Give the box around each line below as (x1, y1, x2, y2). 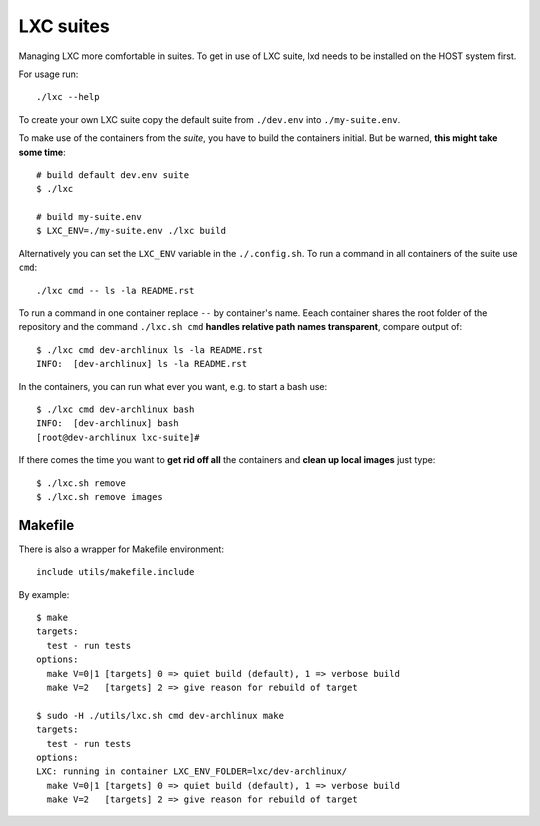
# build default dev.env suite (36, 169, 190, 180)
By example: (18, 588, 70, 600)
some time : (18, 146, 66, 158)
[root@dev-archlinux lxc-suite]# (36, 431, 200, 443)
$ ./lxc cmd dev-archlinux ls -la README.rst (36, 344, 264, 355)
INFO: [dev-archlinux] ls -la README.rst (36, 358, 248, 370)
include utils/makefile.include (36, 566, 195, 578)
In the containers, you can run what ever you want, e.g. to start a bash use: (18, 380, 328, 392)
